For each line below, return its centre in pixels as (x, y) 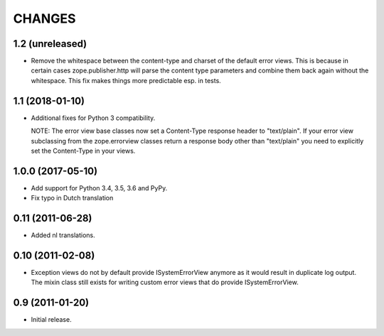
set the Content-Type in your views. (83, 151)
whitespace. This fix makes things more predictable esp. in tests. (126, 80)
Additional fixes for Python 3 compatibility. (93, 118)
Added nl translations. (63, 235)
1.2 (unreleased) (50, 44)
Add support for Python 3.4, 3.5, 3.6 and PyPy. (99, 188)
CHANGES (44, 18)
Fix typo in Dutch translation (72, 198)
